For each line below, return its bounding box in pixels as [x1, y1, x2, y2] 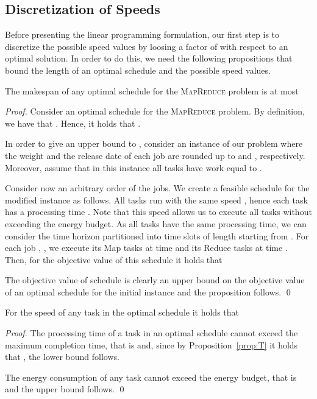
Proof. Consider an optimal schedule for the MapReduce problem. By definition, [5, 105, 305, 118]
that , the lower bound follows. [5, 350, 119, 363]
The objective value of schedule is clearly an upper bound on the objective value [5, 274, 305, 286]
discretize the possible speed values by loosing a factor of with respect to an [5, 40, 288, 52]
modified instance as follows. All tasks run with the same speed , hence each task [5, 193, 308, 206]
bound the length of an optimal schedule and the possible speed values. [5, 63, 271, 76]
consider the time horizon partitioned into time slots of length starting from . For [5, 229, 309, 242]
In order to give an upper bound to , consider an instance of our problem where [5, 137, 303, 150]
